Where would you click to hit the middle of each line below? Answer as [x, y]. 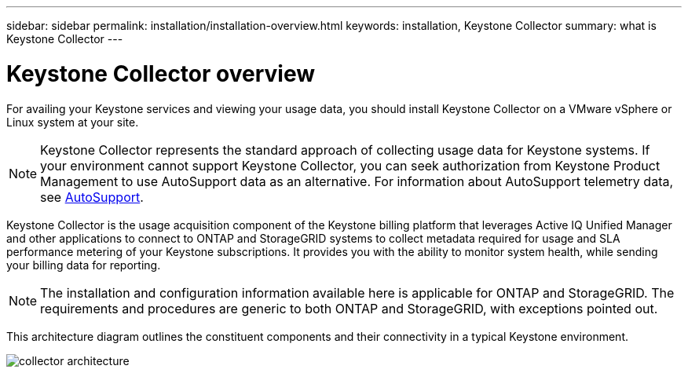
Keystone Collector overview [161, 73]
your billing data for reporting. [84, 265]
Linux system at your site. [73, 122]
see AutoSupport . [92, 197]
